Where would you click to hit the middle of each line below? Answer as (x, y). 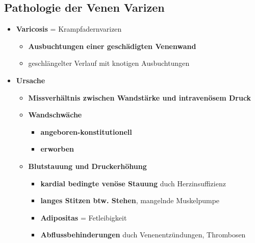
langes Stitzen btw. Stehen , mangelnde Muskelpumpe (130, 200)
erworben (57, 149)
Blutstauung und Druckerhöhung (87, 166)
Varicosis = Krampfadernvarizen (69, 29)
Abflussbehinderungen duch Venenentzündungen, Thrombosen (143, 235)
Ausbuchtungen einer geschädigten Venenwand (112, 46)
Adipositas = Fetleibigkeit (84, 217)
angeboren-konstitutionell (86, 131)
